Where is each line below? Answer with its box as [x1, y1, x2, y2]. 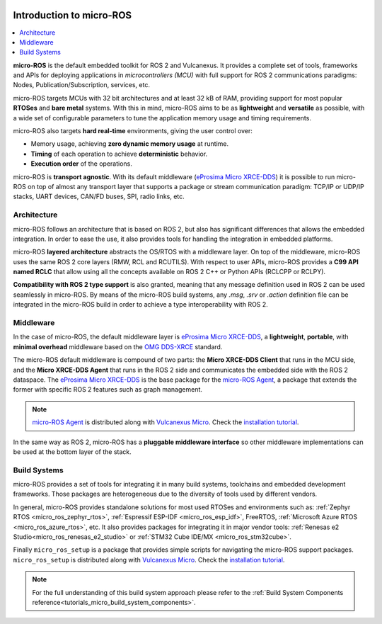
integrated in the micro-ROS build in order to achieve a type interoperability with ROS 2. [13, 300, 268, 309]
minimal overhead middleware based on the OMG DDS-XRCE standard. [13, 342, 223, 351]
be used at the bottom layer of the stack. [13, 447, 132, 456]
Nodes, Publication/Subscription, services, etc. [13, 81, 150, 89]
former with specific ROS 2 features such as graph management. [13, 385, 203, 394]
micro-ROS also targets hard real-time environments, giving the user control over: [13, 127, 253, 135]
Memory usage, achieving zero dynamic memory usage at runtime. [30, 140, 229, 148]
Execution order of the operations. [30, 159, 132, 168]
